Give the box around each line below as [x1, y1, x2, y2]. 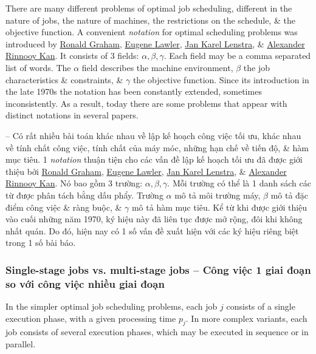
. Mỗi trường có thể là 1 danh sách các [167, 177, 311, 189]
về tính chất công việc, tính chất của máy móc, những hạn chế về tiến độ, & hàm [5, 141, 309, 154]
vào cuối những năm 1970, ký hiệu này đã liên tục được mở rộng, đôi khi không [5, 213, 303, 225]
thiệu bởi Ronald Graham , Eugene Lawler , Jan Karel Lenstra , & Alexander [5, 165, 287, 177]
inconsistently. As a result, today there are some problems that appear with [5, 97, 287, 109]
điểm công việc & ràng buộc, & [5, 200, 122, 213]
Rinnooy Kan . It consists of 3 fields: [5, 49, 139, 62]
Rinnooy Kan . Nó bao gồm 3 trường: [5, 177, 143, 189]
